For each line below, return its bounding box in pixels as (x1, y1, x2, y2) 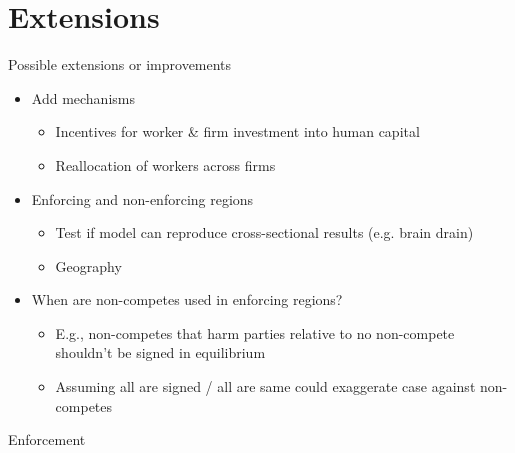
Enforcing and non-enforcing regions (31, 188, 254, 209)
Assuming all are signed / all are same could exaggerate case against (55, 376, 476, 397)
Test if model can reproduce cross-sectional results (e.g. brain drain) (55, 222, 474, 243)
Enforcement (8, 429, 86, 450)
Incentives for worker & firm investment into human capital (55, 121, 420, 142)
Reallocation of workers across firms (55, 154, 276, 175)
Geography (55, 255, 122, 276)
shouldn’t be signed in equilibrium (55, 342, 266, 363)
